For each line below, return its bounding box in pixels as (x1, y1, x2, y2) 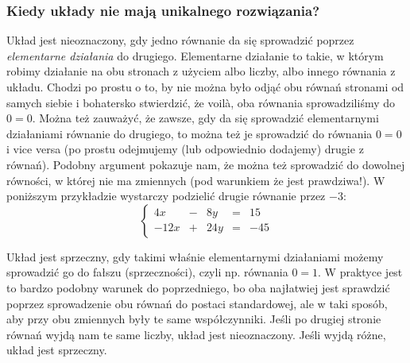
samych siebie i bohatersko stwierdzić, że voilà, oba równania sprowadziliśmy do (6, 94, 396, 110)
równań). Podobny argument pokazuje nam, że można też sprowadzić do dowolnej (6, 156, 405, 172)
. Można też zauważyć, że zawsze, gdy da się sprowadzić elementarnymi (32, 110, 379, 126)
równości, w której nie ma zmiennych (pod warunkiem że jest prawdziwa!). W (6, 172, 385, 188)
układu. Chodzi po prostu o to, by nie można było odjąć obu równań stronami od (6, 79, 404, 95)
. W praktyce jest (318, 264, 403, 280)
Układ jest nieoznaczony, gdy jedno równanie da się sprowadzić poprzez (6, 32, 354, 48)
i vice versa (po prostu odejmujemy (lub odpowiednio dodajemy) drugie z (6, 141, 364, 157)
